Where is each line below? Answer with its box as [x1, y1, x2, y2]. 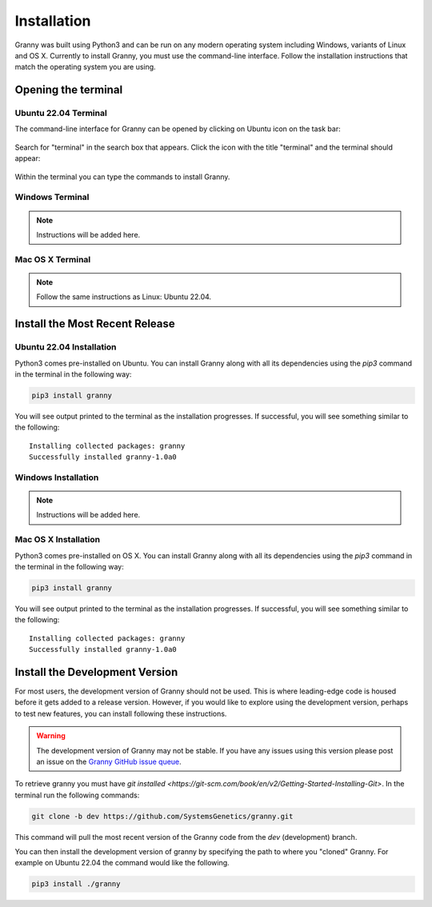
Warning [36, 731, 66, 741]
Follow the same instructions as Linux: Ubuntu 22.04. [36, 292, 212, 302]
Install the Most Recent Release [14, 317, 175, 331]
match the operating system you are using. [14, 62, 156, 72]
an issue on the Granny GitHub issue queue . [36, 757, 182, 766]
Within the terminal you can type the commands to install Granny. [14, 172, 230, 182]
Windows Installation [14, 472, 99, 483]
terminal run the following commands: [14, 790, 140, 800]
